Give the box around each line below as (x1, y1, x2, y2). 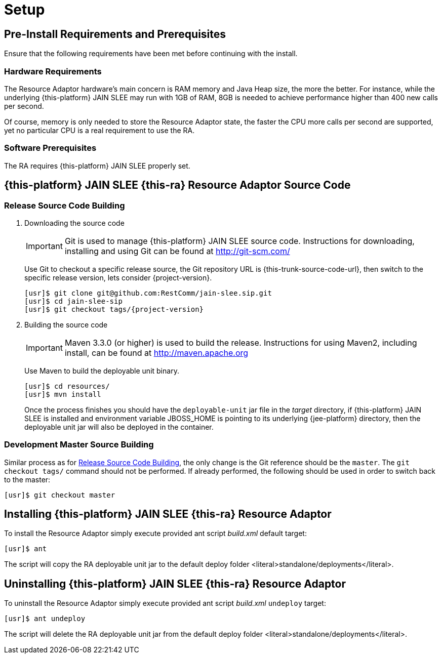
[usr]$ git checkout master (4, 490, 115, 499)
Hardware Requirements (4, 66, 102, 76)
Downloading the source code (24, 218, 125, 227)
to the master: (4, 475, 51, 484)
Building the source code (24, 320, 108, 329)
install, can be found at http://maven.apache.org (64, 347, 249, 358)
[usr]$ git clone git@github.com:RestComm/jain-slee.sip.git (24, 289, 272, 297)
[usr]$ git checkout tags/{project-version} (24, 305, 204, 313)
